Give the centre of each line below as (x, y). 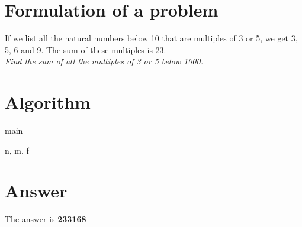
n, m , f (17, 150)
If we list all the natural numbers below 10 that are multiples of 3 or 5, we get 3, (151, 38)
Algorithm (48, 102)
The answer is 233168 (46, 219)
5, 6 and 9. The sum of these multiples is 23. (86, 49)
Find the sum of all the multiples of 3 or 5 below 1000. (104, 61)
